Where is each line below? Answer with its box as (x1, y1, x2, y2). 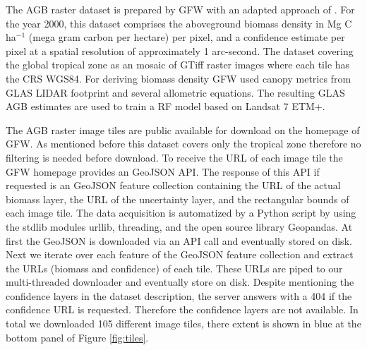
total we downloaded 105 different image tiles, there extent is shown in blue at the (6, 316, 361, 331)
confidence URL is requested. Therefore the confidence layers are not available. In (6, 302, 359, 317)
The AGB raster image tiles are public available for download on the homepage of (6, 122, 360, 137)
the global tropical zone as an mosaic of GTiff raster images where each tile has (6, 57, 350, 72)
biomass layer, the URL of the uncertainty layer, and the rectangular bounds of (6, 191, 349, 206)
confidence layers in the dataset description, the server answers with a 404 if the (6, 288, 352, 303)
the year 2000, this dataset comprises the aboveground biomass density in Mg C (6, 16, 352, 30)
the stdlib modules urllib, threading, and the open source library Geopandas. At (6, 219, 353, 234)
